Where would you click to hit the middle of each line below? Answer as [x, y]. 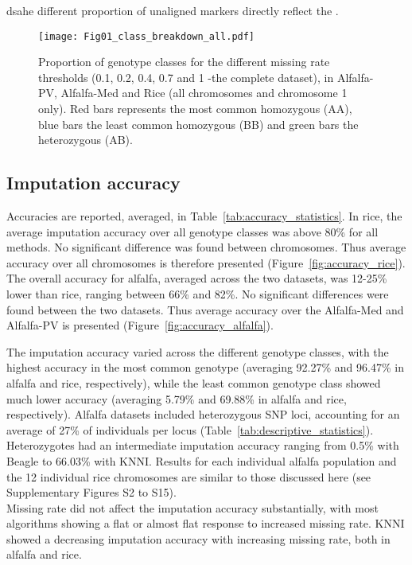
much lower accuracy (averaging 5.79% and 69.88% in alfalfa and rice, [177, 398]
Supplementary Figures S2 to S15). [91, 492]
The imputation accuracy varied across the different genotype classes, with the [198, 351]
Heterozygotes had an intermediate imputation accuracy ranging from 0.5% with [203, 445]
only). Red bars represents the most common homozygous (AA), [195, 109]
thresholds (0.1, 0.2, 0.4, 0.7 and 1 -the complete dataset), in [186, 77]
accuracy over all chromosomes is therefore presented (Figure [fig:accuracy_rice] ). [206, 262]
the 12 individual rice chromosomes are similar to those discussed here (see [189, 476]
